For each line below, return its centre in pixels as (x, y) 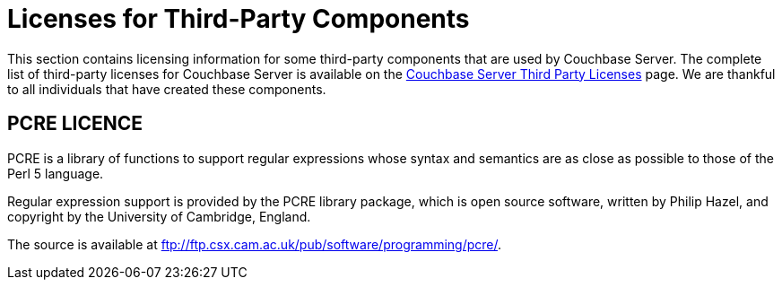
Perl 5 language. (56, 173)
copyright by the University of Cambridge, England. (159, 216)
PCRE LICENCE (75, 124)
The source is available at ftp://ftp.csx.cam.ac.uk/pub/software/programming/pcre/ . (255, 244)
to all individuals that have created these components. (167, 89)
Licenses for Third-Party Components (239, 19)
